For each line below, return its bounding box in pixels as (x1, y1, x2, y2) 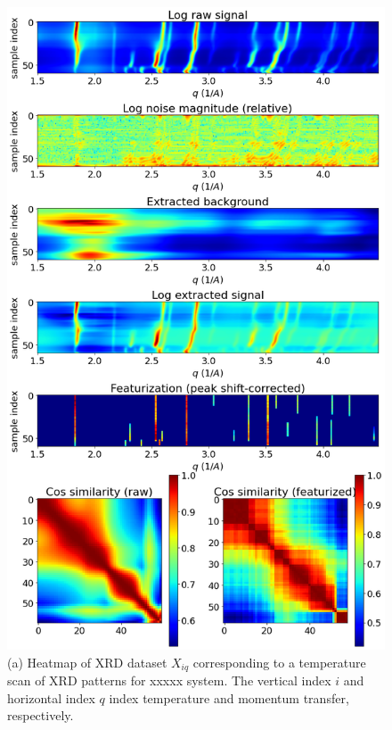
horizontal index (7, 688, 95, 707)
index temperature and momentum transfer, (109, 688, 349, 707)
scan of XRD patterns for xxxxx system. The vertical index (7, 671, 331, 690)
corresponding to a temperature (192, 652, 366, 671)
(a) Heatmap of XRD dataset (7, 652, 167, 671)
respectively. (7, 706, 74, 725)
